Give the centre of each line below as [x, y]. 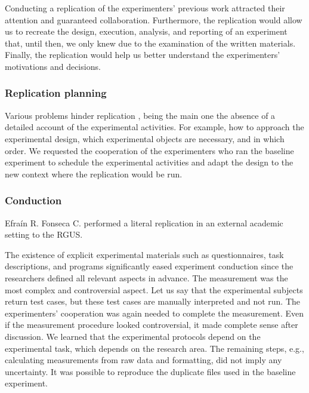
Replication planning [56, 93]
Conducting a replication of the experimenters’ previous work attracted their [145, 8]
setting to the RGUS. [44, 234]
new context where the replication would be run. [94, 174]
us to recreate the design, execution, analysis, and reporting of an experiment [146, 31]
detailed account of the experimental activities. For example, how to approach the [154, 127]
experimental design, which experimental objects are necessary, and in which [145, 138]
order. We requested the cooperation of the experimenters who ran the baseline [149, 150]
